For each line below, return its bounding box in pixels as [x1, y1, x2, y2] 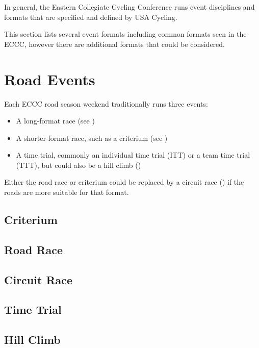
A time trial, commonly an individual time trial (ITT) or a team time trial [16, 150, 250, 160]
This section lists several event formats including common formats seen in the [4, 29, 247, 39]
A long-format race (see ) [16, 115, 95, 126]
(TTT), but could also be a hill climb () [16, 159, 141, 170]
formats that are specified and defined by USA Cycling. [4, 11, 177, 22]
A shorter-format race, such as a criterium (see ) [16, 132, 168, 143]
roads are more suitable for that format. [4, 187, 129, 197]
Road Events [4, 68, 95, 89]
